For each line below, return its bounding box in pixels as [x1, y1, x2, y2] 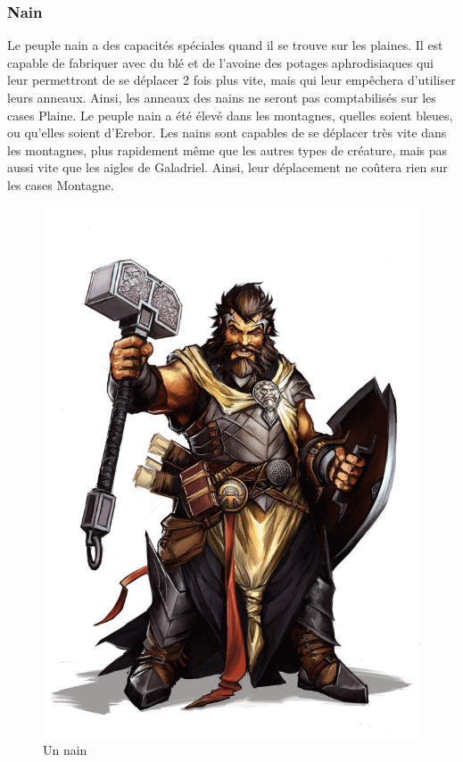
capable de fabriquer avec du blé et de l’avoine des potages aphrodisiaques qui [7, 53, 434, 71]
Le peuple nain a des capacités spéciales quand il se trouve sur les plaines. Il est [7, 36, 443, 54]
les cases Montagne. [7, 175, 114, 194]
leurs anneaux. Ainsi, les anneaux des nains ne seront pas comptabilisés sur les [7, 88, 436, 106]
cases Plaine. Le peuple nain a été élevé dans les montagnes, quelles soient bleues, [7, 105, 453, 124]
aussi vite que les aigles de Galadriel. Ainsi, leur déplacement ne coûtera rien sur [7, 158, 448, 177]
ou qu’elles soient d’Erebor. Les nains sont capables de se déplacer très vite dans [7, 123, 447, 142]
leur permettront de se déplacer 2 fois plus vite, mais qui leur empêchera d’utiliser [7, 70, 456, 89]
